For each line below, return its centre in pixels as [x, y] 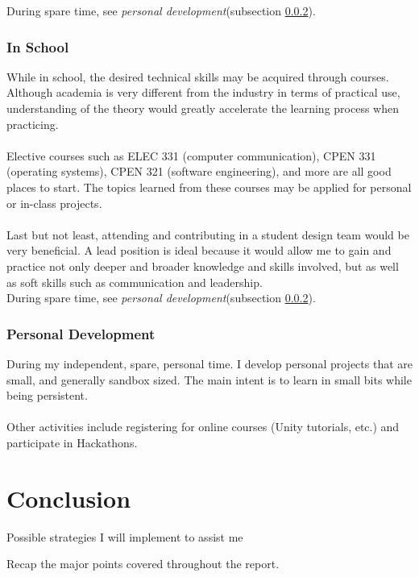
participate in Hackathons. [72, 442]
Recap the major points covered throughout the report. [143, 564]
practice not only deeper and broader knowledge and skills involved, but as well [203, 266]
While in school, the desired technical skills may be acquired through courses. [198, 76]
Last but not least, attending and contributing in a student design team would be [208, 234]
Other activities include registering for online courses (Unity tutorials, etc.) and [203, 427]
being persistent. [47, 395]
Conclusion [69, 498]
